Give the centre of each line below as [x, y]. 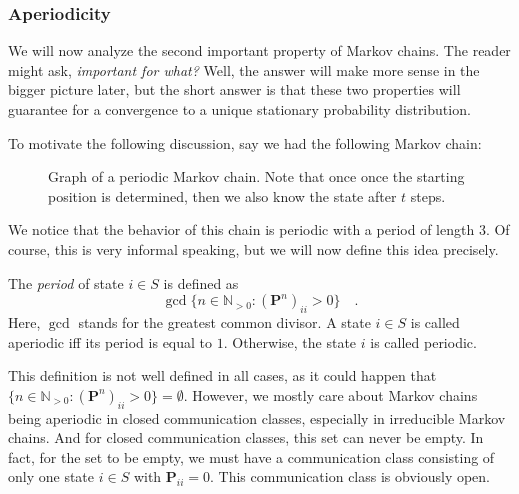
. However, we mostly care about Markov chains [330, 394]
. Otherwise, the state [290, 341]
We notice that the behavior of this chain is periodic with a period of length [241, 229]
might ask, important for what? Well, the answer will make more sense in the [244, 69]
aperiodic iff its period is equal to [110, 341]
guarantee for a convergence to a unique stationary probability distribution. [239, 109]
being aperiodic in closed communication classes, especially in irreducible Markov [257, 417]
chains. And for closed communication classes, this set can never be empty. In [246, 437]
